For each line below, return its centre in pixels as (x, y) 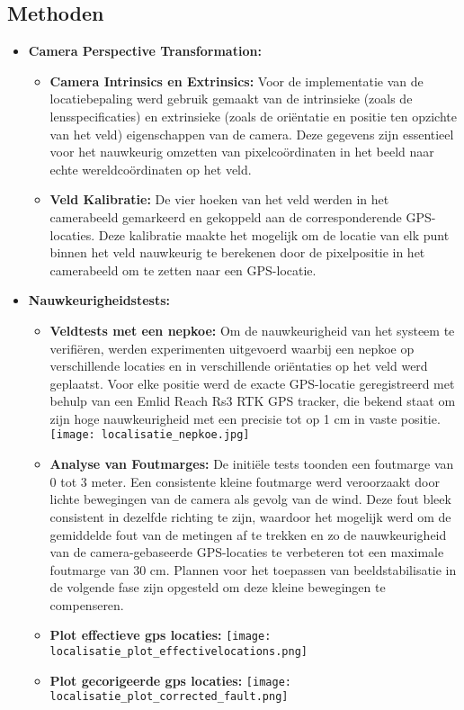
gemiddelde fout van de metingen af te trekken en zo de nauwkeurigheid (248, 534)
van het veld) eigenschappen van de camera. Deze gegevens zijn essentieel (252, 134)
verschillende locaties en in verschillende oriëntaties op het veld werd (239, 366)
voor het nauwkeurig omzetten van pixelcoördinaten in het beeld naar (242, 152)
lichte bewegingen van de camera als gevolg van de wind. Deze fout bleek (250, 499)
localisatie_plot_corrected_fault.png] (169, 697)
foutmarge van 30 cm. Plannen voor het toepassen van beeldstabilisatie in (253, 569)
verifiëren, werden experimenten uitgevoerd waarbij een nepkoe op (232, 348)
